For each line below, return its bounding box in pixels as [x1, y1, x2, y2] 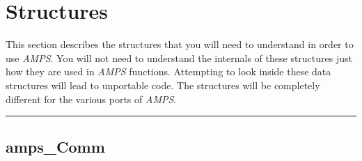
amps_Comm [6, 136, 105, 158]
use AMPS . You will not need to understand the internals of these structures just [6, 50, 352, 65]
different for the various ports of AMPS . [6, 91, 177, 106]
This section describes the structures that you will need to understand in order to [6, 37, 354, 52]
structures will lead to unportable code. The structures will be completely [6, 77, 320, 92]
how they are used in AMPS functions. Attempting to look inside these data [6, 64, 331, 79]
